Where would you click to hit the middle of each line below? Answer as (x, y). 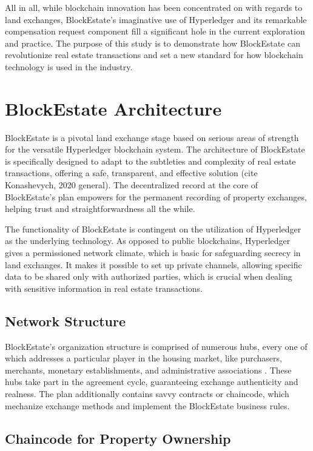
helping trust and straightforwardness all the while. (100, 209)
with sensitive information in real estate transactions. (104, 288)
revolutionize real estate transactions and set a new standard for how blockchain (154, 55)
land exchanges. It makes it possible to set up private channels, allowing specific (153, 264)
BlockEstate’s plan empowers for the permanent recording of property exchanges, (156, 196)
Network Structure (66, 321)
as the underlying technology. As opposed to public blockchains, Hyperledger (148, 241)
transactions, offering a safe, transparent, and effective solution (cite (131, 173)
